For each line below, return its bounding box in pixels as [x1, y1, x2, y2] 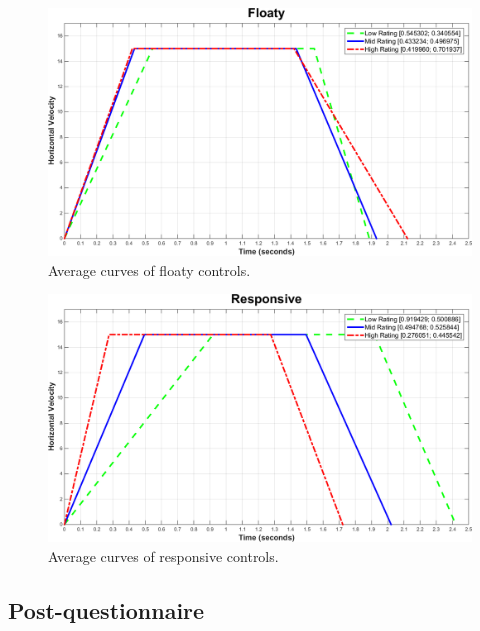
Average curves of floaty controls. [48, 259, 251, 280]
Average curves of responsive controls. [48, 545, 279, 566]
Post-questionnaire [8, 594, 205, 625]
